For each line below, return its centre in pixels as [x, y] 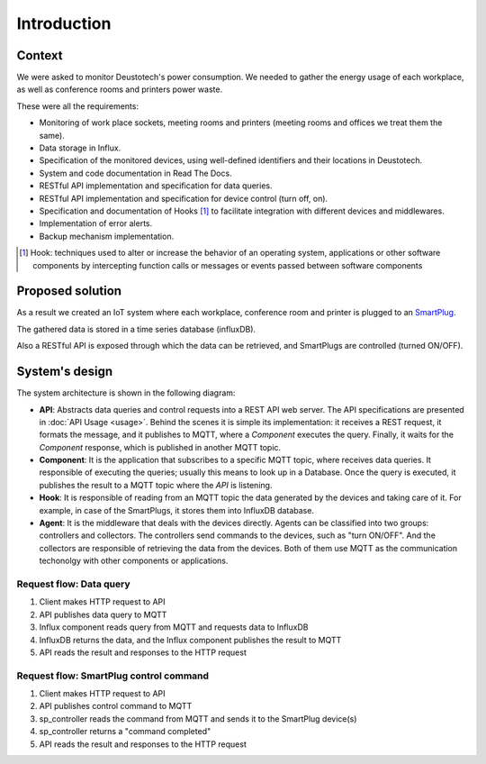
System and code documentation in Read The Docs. [136, 173]
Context [40, 55]
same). [52, 135]
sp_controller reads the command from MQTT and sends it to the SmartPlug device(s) [198, 719]
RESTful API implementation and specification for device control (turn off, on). [184, 198]
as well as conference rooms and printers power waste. [120, 89]
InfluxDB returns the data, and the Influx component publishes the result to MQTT [190, 640]
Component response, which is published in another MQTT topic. [160, 447]
